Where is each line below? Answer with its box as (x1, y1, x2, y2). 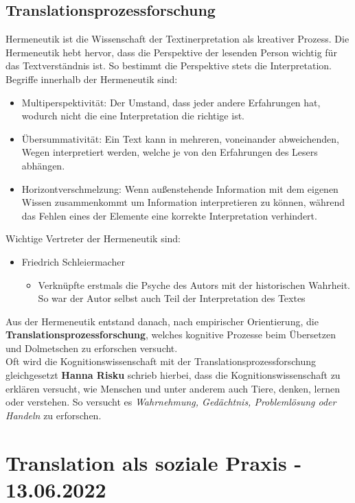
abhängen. (21, 158, 65, 172)
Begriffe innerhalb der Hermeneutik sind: (5, 71, 178, 86)
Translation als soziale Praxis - (5, 448, 302, 476)
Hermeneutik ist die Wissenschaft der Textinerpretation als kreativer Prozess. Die (5, 32, 350, 46)
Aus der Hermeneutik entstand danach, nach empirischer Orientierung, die (5, 314, 319, 328)
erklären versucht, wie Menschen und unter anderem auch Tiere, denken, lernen (5, 381, 340, 395)
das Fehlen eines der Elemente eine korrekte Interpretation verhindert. (21, 208, 317, 222)
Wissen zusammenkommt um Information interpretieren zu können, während (21, 195, 345, 209)
